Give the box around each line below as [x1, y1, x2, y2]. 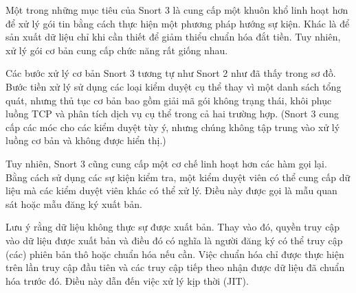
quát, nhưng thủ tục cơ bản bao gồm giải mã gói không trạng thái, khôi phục [5, 93, 332, 107]
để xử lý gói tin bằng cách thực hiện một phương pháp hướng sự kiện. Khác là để [5, 16, 350, 30]
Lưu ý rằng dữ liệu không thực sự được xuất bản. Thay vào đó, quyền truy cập [5, 220, 340, 234]
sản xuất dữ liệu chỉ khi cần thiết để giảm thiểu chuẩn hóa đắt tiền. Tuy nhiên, [5, 30, 341, 44]
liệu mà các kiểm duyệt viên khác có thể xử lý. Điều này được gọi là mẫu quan [5, 183, 337, 198]
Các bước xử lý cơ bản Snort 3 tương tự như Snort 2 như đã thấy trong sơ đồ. [5, 66, 336, 80]
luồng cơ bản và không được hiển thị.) [5, 133, 166, 148]
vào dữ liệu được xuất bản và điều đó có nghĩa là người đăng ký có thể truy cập [5, 233, 343, 247]
